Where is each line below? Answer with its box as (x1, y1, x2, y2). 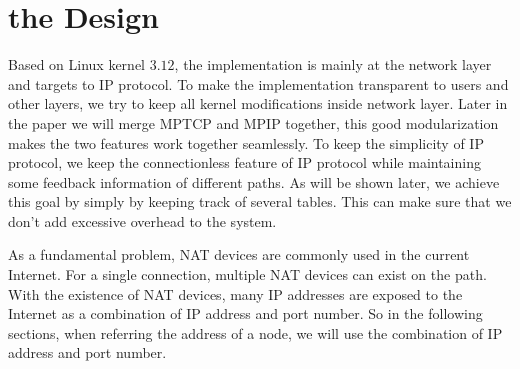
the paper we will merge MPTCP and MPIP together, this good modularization (8, 112, 499, 133)
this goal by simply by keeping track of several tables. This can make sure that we (8, 191, 512, 212)
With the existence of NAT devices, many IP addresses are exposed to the (8, 283, 463, 304)
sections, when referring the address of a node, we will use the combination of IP (8, 322, 503, 343)
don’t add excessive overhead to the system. (8, 210, 277, 231)
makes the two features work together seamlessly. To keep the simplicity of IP (8, 132, 484, 153)
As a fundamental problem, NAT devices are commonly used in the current (8, 244, 470, 265)
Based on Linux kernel (8, 54, 146, 75)
